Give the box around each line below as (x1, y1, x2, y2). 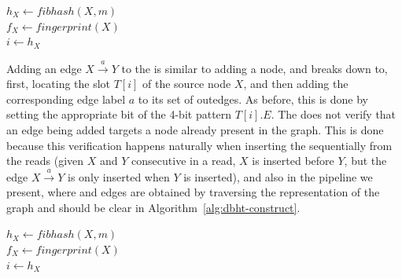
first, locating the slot (6, 75, 111, 92)
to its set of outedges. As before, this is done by (138, 90, 368, 107)
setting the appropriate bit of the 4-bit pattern (6, 106, 232, 123)
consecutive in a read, (131, 152, 236, 169)
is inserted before (252, 152, 334, 169)
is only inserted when (68, 168, 170, 185)
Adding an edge (6, 60, 82, 76)
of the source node (142, 75, 231, 92)
